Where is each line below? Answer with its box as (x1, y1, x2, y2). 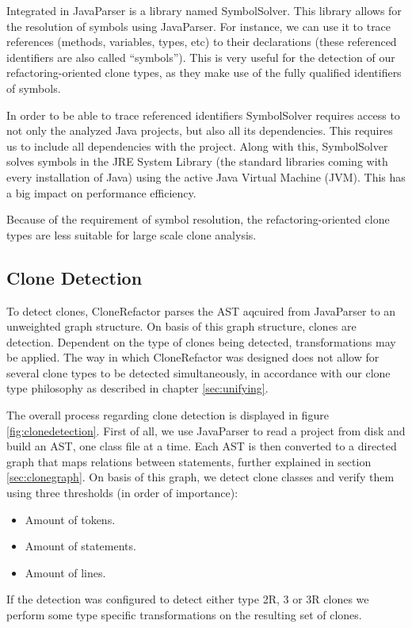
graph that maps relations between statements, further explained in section (6, 453, 372, 469)
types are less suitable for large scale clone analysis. (6, 226, 257, 243)
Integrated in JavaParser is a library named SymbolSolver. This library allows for (6, 2, 402, 18)
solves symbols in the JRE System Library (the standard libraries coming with (6, 153, 388, 170)
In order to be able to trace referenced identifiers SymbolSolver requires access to (6, 106, 400, 123)
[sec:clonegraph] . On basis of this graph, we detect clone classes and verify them (6, 469, 395, 485)
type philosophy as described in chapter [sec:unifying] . (6, 380, 269, 396)
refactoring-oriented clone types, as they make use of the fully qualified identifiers (6, 64, 402, 81)
